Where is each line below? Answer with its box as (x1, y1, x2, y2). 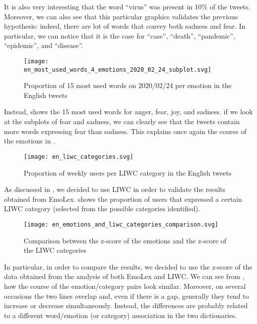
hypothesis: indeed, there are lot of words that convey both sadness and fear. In (4, 21, 246, 31)
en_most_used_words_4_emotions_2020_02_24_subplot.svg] (24, 66, 212, 73)
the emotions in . (4, 136, 55, 146)
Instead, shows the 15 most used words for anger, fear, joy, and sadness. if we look (4, 106, 253, 117)
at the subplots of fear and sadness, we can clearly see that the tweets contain (4, 116, 240, 127)
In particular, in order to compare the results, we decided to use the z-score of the (4, 261, 253, 272)
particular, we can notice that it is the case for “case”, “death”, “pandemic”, (4, 30, 235, 41)
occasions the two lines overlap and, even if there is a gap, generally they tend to (4, 290, 249, 301)
